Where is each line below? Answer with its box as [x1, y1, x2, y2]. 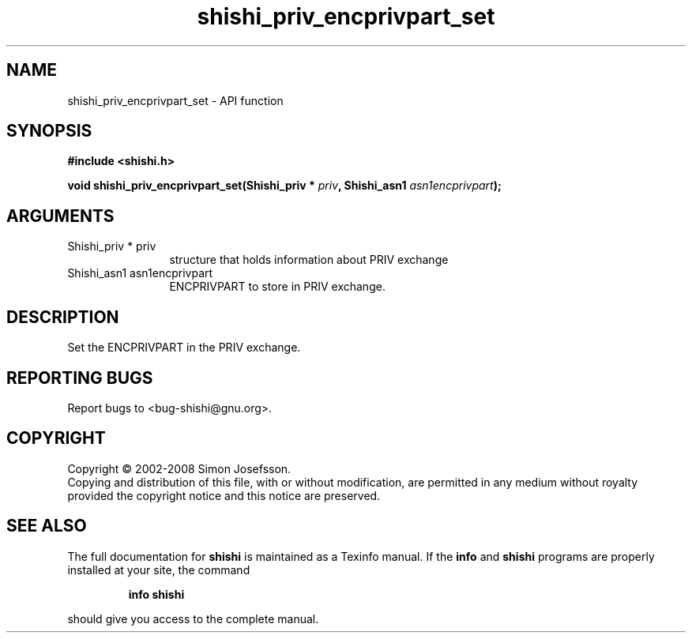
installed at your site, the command [67, 562, 250, 577]
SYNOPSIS [6, 121, 92, 141]
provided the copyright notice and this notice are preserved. [67, 488, 381, 502]
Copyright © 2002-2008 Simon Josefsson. [67, 461, 291, 475]
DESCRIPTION [6, 306, 119, 327]
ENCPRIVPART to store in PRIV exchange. [169, 280, 385, 294]
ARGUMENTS [6, 205, 115, 226]
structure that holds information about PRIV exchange [169, 253, 449, 267]
